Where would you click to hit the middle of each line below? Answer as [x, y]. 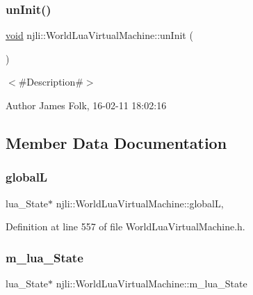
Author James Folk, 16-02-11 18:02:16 [86, 105]
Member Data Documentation [116, 142]
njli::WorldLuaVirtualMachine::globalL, [140, 203]
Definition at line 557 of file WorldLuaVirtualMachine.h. [125, 226]
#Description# [51, 82]
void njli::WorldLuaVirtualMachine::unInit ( [99, 35]
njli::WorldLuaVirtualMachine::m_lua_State [152, 283]
